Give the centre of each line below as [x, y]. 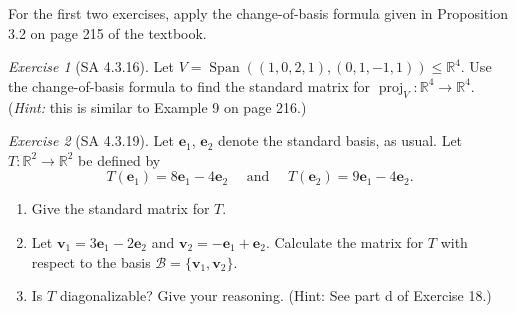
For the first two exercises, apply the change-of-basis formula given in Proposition [258, 13]
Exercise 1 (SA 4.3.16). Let [91, 66]
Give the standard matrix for [120, 208]
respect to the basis [91, 261]
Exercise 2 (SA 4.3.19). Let [91, 140]
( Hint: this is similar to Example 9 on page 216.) [157, 106]
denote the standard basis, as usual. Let [340, 140]
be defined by [119, 159]
